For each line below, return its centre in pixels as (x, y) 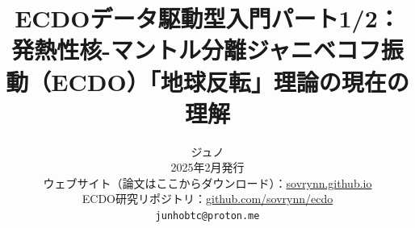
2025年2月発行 (207, 167)
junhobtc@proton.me (207, 216)
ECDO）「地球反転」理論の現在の (230, 81)
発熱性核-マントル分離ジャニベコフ (196, 50)
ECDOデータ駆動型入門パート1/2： (207, 18)
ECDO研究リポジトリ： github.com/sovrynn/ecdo (207, 199)
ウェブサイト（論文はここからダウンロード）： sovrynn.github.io (207, 182)
